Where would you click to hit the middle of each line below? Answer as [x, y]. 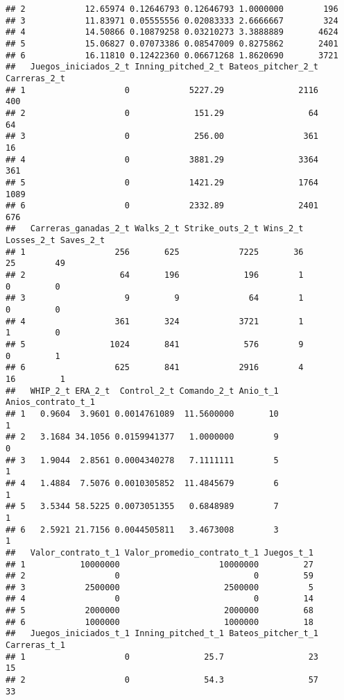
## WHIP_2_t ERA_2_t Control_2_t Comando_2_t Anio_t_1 [142, 391]
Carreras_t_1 [35, 645]
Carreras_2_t [35, 78]
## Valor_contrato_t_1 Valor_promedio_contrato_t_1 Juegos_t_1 [160, 552]
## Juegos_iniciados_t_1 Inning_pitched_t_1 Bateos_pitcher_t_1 [162, 634]
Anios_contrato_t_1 [50, 402]
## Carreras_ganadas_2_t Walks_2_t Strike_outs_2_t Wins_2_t [155, 229]
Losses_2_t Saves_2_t [55, 241]
